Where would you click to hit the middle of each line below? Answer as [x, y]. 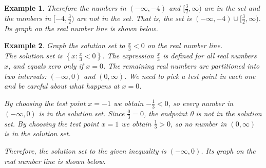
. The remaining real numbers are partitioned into [181, 66]
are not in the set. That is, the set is [134, 18]
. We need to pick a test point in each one [190, 76]
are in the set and [232, 8]
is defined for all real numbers [210, 56]
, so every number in [201, 103]
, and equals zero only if [46, 66]
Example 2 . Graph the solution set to [65, 45]
